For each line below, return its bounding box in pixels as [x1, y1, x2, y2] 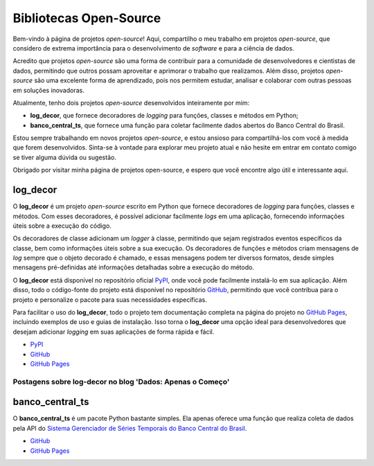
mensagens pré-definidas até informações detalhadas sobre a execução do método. [12, 263, 254, 271]
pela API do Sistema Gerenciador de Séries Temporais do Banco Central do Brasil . [12, 424, 247, 432]
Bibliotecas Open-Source [12, 10, 161, 26]
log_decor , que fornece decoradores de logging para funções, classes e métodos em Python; [30, 111, 299, 120]
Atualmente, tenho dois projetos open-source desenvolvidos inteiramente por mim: [12, 98, 250, 107]
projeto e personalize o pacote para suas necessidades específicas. [12, 295, 208, 304]
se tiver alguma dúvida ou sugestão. [12, 153, 117, 161]
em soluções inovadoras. [12, 86, 84, 94]
